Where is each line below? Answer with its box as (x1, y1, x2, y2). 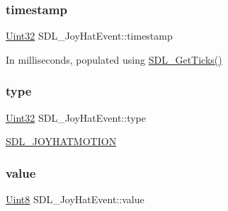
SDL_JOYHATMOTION (6, 134, 117, 149)
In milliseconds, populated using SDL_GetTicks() (6, 52, 222, 67)
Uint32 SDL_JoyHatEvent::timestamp (6, 28, 173, 43)
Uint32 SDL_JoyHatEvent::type (6, 110, 146, 125)
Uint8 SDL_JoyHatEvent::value (6, 192, 144, 207)
